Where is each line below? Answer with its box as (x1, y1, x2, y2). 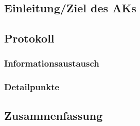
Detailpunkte (4, 80, 60, 93)
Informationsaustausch (4, 57, 99, 70)
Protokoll (4, 30, 55, 46)
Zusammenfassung (4, 107, 103, 123)
